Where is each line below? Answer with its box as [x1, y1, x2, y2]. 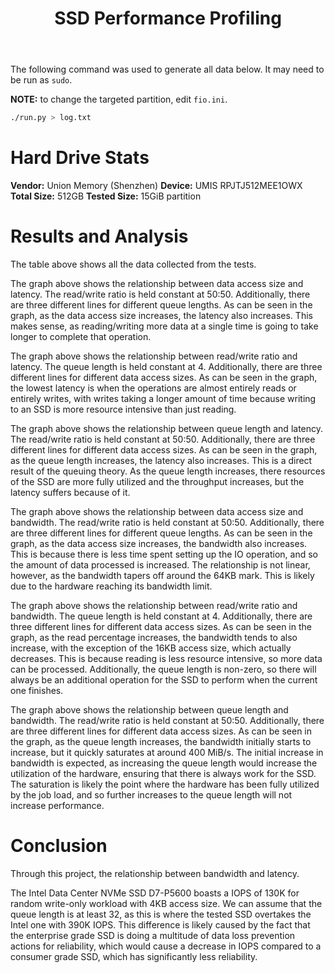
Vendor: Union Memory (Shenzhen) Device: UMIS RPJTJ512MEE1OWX [10, 180, 303, 191]
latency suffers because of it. [10, 486, 131, 498]
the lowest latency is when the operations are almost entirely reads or [10, 382, 297, 394]
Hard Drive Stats [10, 147, 150, 169]
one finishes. [10, 684, 64, 696]
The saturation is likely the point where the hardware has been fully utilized [10, 778, 320, 790]
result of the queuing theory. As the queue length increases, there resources [10, 465, 326, 477]
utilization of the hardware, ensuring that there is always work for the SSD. [10, 767, 317, 779]
